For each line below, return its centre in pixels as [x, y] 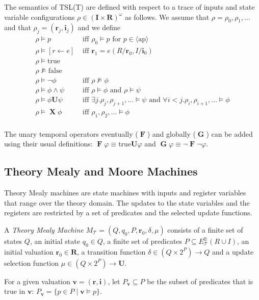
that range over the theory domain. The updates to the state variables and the [127, 202]
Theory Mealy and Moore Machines [101, 171]
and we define [99, 27]
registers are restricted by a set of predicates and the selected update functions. [128, 212]
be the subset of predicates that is [200, 281]
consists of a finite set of [205, 230]
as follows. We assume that [167, 17]
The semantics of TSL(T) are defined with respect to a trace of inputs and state [129, 7]
